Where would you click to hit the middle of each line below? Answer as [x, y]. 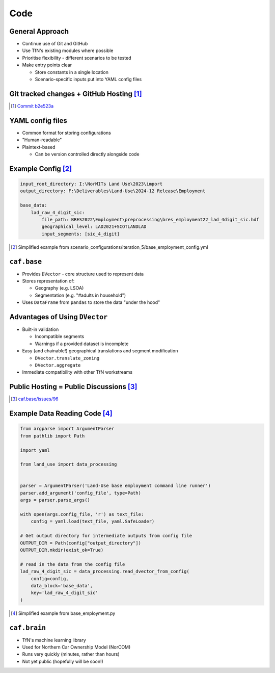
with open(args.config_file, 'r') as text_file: [82, 514]
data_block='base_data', [62, 586]
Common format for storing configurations [67, 133]
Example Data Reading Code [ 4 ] [61, 414]
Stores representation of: [48, 281]
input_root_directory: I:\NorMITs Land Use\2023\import [91, 184]
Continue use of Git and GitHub [55, 44]
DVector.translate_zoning [67, 358]
